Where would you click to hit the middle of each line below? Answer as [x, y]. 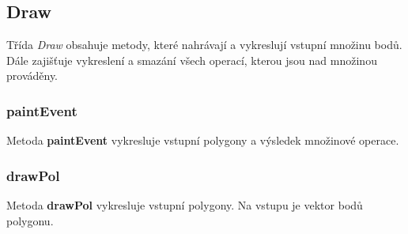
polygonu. [30, 220]
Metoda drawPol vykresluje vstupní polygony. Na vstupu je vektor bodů [185, 205]
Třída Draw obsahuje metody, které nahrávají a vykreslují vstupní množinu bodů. [204, 45]
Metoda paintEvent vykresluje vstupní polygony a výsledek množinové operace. [203, 140]
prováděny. [32, 75]
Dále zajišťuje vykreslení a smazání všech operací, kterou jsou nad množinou [192, 60]
